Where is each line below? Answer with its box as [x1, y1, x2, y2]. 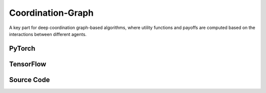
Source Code [9, 75, 50, 84]
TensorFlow [9, 60, 46, 68]
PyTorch [9, 44, 35, 53]
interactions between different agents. [9, 31, 87, 37]
